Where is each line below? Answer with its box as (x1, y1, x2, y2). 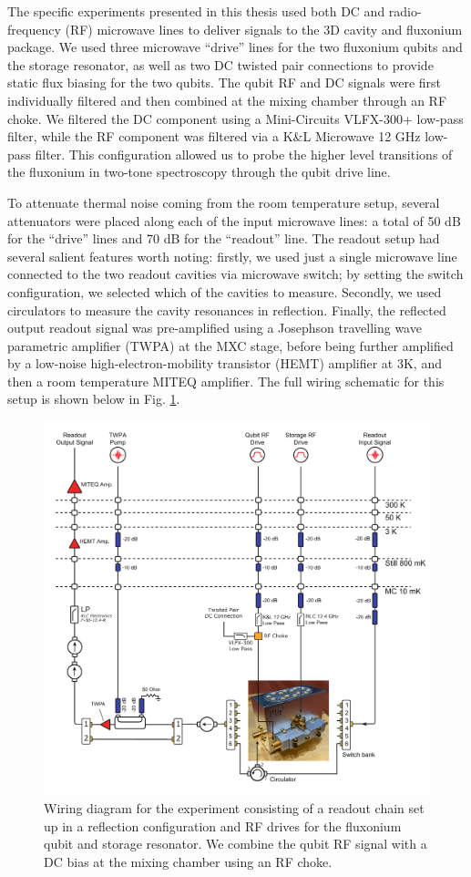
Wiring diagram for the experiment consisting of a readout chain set (44, 798, 425, 817)
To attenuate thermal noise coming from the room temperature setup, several (7, 192, 440, 212)
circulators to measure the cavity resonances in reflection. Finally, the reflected (7, 300, 446, 319)
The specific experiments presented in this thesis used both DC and (7, 2, 385, 20)
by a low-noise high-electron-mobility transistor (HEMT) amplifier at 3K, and (7, 354, 442, 373)
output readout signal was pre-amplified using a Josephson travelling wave (7, 318, 422, 337)
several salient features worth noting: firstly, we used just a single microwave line (7, 246, 457, 265)
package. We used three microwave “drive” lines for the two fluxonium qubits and (7, 37, 463, 57)
